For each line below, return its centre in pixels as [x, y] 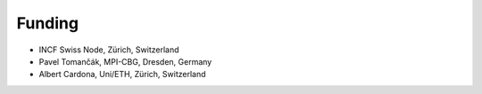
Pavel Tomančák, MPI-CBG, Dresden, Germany [125, 61]
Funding [48, 23]
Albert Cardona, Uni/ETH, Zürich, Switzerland [122, 74]
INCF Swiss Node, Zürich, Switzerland [109, 50]
